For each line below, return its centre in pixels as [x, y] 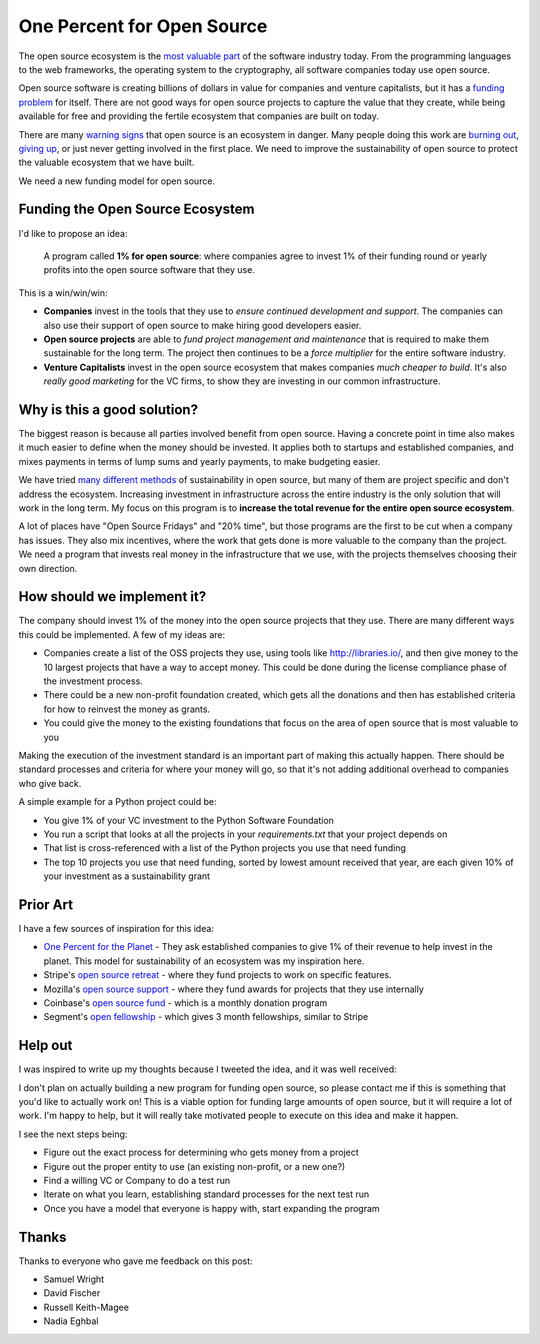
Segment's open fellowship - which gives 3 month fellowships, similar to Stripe [206, 1017]
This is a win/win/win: [63, 292]
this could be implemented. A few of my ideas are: [122, 634]
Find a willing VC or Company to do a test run [137, 1180]
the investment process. [93, 681]
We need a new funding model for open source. [116, 181]
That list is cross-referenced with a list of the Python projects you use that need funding [225, 848]
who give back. [50, 783]
